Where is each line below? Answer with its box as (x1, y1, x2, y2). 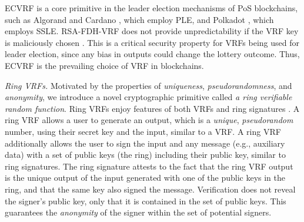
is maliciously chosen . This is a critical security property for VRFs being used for (5, 36, 299, 48)
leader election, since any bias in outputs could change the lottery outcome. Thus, (5, 48, 300, 60)
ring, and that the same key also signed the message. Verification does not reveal (5, 183, 296, 195)
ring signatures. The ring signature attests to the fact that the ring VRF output (5, 160, 293, 172)
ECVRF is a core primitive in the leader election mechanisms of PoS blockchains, (5, 2, 298, 14)
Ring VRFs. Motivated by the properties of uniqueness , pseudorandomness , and (5, 79, 292, 91)
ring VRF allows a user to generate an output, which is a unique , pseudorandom (5, 114, 293, 126)
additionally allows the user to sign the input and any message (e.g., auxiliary (5, 137, 285, 149)
